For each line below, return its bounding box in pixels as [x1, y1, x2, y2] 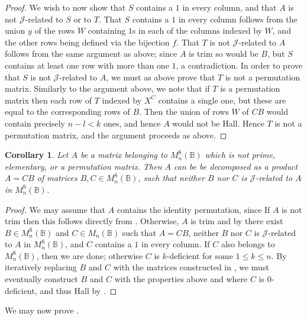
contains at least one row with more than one [5, 59, 169, 71]
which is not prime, [205, 148, 276, 161]
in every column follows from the [178, 12, 298, 25]
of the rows [34, 24, 75, 37]
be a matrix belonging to [80, 148, 167, 161]
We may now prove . [5, 304, 79, 316]
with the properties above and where [114, 273, 248, 285]
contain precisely [5, 117, 66, 129]
